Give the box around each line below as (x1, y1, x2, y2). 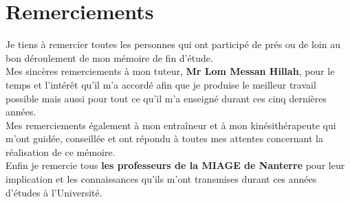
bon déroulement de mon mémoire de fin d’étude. (6, 50, 213, 65)
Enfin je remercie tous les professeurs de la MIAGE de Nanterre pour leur (6, 158, 345, 172)
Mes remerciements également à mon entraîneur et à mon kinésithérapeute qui (6, 117, 336, 132)
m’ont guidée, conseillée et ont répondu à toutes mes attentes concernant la (6, 131, 323, 146)
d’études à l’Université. (6, 185, 102, 199)
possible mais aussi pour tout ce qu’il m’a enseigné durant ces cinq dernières (6, 91, 327, 105)
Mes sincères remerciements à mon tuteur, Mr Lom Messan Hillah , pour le (6, 64, 335, 78)
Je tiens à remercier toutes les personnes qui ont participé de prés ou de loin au (6, 37, 340, 52)
